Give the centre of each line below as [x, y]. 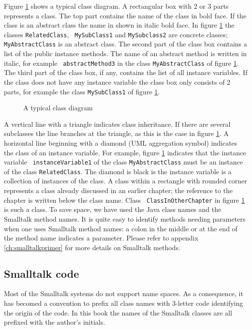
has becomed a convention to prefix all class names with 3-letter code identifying [124, 303]
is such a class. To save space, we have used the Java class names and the [113, 209]
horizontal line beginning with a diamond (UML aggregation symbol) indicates [121, 142]
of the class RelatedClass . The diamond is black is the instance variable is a [118, 171]
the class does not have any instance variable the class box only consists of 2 [117, 82]
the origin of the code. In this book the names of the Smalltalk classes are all [118, 312]
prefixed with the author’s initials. [55, 322]
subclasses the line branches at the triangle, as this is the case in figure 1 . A [116, 133]
